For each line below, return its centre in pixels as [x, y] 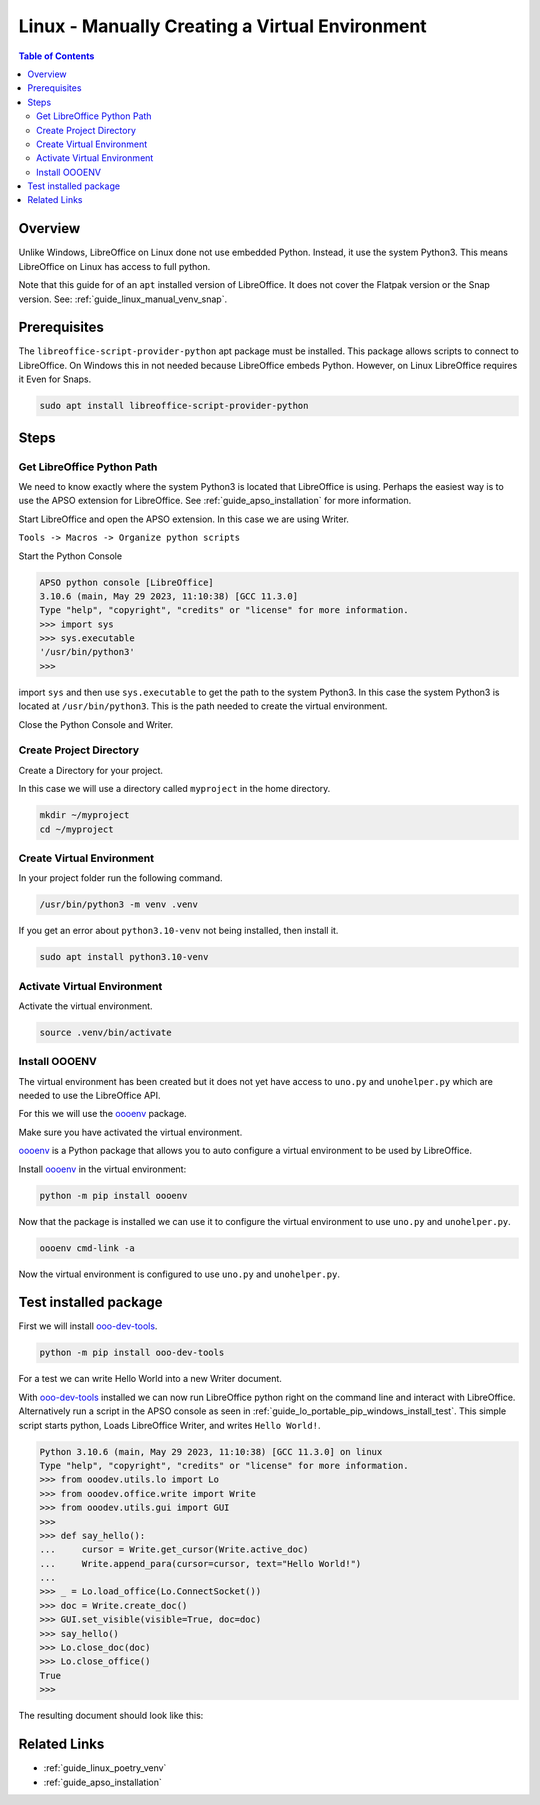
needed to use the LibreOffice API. [89, 1096]
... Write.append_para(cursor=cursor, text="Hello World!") [200, 1563]
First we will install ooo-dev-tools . [88, 1326]
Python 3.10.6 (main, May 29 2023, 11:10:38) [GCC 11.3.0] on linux [211, 1451]
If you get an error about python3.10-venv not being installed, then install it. [178, 931]
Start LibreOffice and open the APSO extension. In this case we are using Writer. [184, 519]
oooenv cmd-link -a [87, 1248]
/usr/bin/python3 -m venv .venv [119, 904]
